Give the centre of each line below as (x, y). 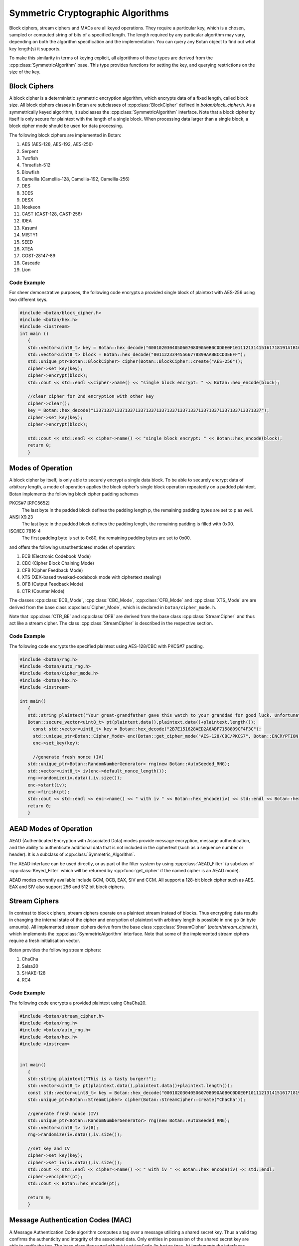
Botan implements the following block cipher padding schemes (74, 494)
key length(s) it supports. (35, 49)
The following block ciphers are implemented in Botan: (65, 135)
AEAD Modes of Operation (51, 829)
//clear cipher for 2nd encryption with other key (91, 396)
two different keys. (28, 300)
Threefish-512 (36, 165)
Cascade (31, 263)
